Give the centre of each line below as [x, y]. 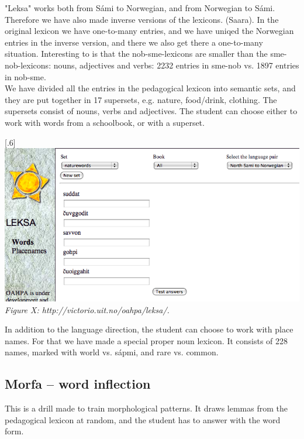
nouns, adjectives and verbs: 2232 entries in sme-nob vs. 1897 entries [176, 65]
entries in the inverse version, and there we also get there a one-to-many [134, 42]
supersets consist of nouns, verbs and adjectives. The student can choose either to [151, 111]
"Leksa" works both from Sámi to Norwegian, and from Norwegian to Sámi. [140, 8]
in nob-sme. [25, 76]
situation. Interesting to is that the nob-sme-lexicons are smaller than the [136, 54]
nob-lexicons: [28, 65]
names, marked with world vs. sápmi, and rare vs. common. [112, 352]
